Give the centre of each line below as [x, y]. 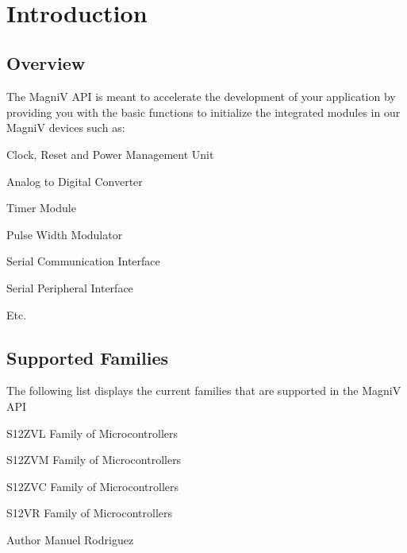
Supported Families [88, 357]
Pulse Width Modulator [65, 234]
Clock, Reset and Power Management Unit [110, 154]
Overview [46, 63]
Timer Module [41, 208]
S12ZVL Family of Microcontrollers [92, 433]
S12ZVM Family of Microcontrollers [94, 460]
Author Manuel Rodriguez [70, 539]
